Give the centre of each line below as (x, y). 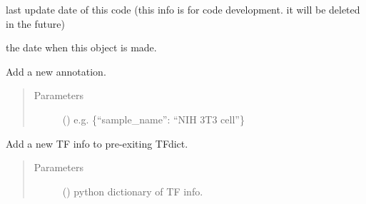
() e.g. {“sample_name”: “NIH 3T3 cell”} (153, 119)
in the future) (35, 23)
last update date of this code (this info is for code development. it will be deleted (183, 9)
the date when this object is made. (81, 47)
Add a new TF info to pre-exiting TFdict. (97, 143)
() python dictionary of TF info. (133, 191)
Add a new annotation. (56, 71)
